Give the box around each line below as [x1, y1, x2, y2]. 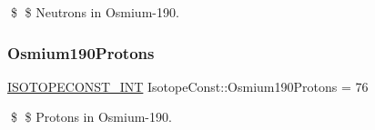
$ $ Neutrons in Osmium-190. [10, 3, 179, 21]
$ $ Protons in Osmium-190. [10, 107, 172, 126]
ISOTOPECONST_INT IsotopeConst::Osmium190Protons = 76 [7, 76, 369, 95]
